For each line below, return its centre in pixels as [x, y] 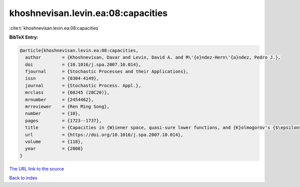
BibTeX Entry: [24, 37]
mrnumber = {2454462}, [59, 100]
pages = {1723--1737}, [63, 121]
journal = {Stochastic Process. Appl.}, [83, 85]
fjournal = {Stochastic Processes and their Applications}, [107, 72]
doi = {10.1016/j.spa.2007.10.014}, [83, 64]
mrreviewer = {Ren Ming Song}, [67, 107]
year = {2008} [54, 149]
